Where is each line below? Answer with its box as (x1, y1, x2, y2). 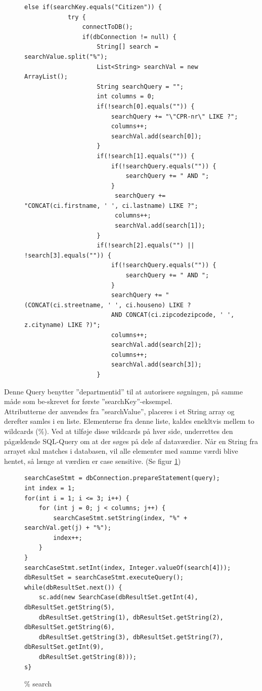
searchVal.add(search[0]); (111, 132, 202, 140)
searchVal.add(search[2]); (111, 341, 202, 349)
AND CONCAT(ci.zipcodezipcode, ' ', (111, 311, 235, 319)
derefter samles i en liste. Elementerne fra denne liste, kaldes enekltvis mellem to (4, 416, 254, 426)
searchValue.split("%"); (24, 53, 108, 60)
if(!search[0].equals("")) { (97, 102, 195, 110)
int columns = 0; (97, 93, 155, 100)
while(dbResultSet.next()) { (24, 584, 122, 591)
